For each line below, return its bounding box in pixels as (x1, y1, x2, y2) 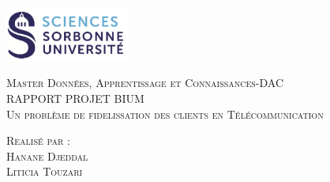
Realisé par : (6, 132, 70, 149)
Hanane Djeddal (6, 147, 88, 164)
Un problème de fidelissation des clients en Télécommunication (6, 105, 324, 122)
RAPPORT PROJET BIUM (6, 89, 144, 106)
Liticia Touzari (6, 163, 83, 180)
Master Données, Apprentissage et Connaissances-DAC (6, 74, 284, 91)
